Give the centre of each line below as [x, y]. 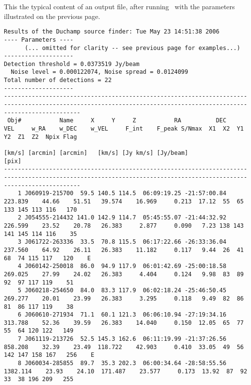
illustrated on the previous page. [52, 16]
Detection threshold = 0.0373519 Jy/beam [72, 64]
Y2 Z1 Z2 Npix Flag [41, 137]
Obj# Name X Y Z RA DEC [117, 121]
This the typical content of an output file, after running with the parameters [119, 6]
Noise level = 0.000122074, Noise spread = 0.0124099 [100, 72]
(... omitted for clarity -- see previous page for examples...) [132, 48]
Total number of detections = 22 [58, 80]
